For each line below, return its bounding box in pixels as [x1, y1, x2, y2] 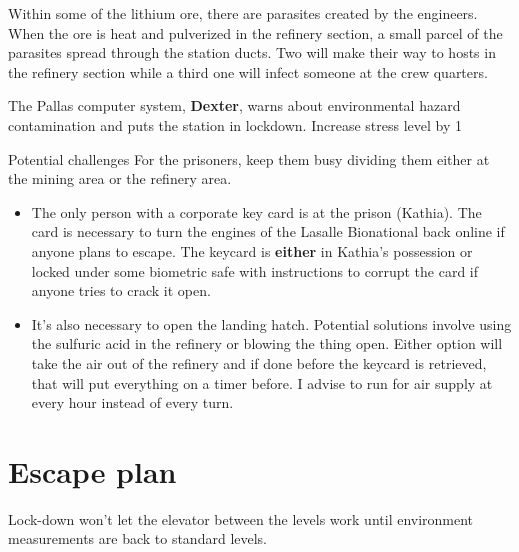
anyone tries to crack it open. [31, 280, 211, 301]
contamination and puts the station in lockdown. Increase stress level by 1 [8, 114, 462, 135]
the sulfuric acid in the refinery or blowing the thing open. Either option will [31, 333, 503, 354]
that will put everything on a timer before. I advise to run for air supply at [31, 372, 493, 393]
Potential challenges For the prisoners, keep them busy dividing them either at [8, 148, 490, 169]
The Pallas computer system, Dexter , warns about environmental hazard [8, 95, 461, 116]
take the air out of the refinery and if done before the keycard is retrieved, [31, 352, 487, 373]
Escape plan [8, 450, 177, 491]
